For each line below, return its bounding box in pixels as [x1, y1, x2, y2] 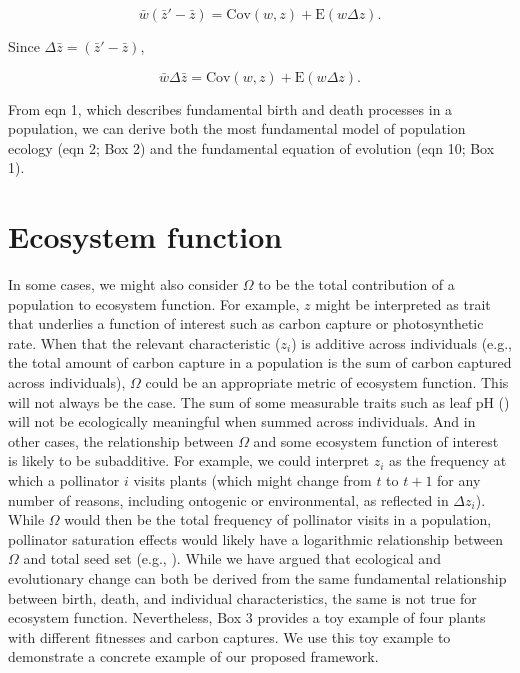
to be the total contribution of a [258, 274, 455, 295]
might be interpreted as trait [315, 293, 491, 314]
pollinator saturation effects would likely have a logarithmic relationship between [8, 528, 504, 549]
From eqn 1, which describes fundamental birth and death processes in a [8, 98, 453, 119]
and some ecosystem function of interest [253, 430, 499, 451]
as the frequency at [388, 450, 507, 471]
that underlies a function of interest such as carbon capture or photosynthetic [8, 313, 484, 334]
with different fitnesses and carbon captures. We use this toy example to [8, 626, 451, 647]
